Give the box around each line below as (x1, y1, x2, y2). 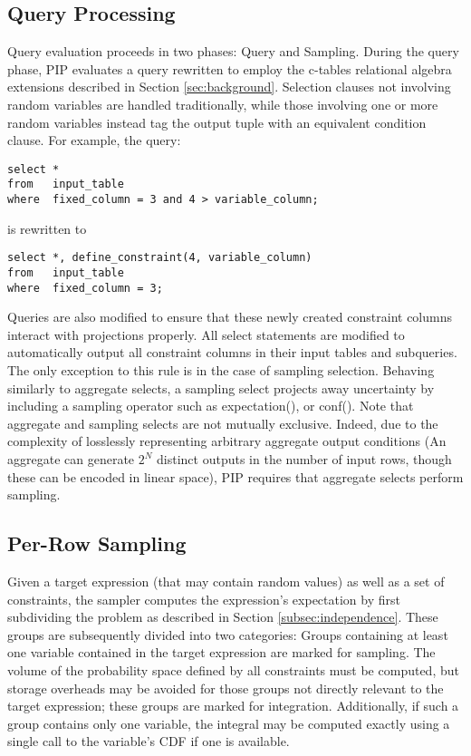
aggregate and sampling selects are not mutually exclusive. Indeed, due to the (7, 413, 438, 432)
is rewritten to (7, 218, 87, 237)
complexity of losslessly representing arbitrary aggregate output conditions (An (7, 431, 447, 451)
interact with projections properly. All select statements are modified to (7, 325, 405, 344)
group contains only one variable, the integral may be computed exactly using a (7, 713, 450, 732)
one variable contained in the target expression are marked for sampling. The (7, 643, 436, 662)
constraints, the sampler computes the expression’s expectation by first (7, 589, 400, 608)
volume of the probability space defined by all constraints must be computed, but (7, 661, 459, 679)
